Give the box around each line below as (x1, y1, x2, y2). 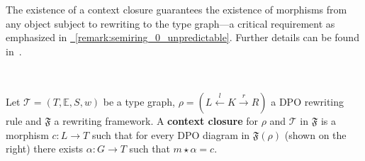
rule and (6, 113, 42, 128)
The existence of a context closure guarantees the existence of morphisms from (6, 2, 347, 16)
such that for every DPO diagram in (91, 127, 250, 142)
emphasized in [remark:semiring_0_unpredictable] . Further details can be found (6, 30, 359, 45)
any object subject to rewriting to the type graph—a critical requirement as (6, 16, 335, 30)
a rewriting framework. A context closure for (54, 113, 258, 128)
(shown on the (284, 127, 347, 142)
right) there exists (6, 141, 84, 156)
